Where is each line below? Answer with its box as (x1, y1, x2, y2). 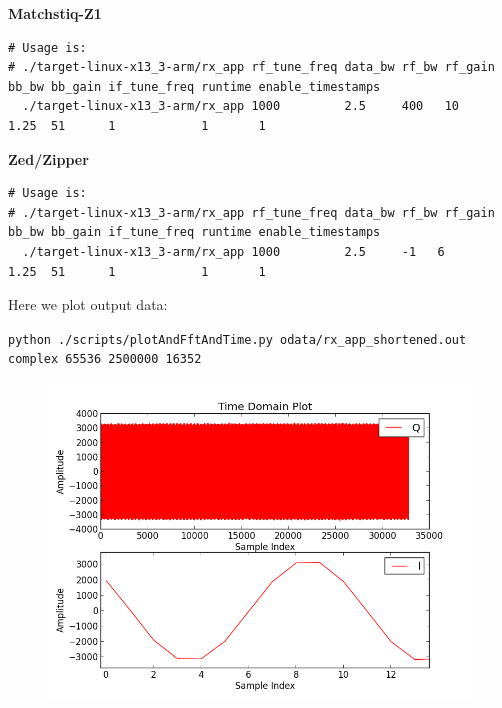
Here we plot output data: (8, 294, 168, 315)
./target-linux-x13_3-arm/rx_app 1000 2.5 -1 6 (22, 244, 445, 259)
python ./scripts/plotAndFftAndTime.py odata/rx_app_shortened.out (8, 332, 467, 347)
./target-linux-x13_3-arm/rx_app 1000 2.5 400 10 (22, 99, 460, 114)
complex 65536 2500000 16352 (8, 352, 202, 367)
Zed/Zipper (8, 148, 89, 169)
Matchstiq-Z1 (8, 3, 102, 23)
